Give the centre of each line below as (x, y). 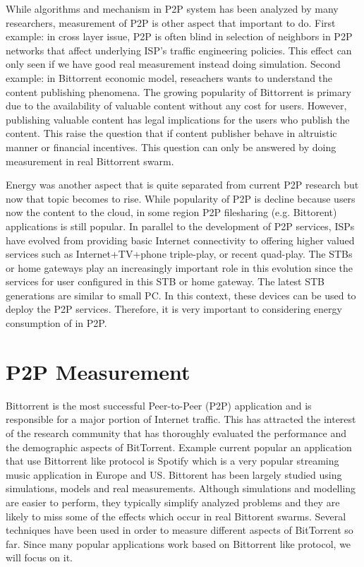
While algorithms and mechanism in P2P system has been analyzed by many (172, 8)
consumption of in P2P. (56, 323)
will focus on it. (39, 557)
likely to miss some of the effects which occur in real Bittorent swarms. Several (176, 516)
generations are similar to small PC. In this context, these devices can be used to (181, 295)
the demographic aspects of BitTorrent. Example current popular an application (179, 447)
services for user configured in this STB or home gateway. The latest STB (165, 281)
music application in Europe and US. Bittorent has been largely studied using (174, 474)
